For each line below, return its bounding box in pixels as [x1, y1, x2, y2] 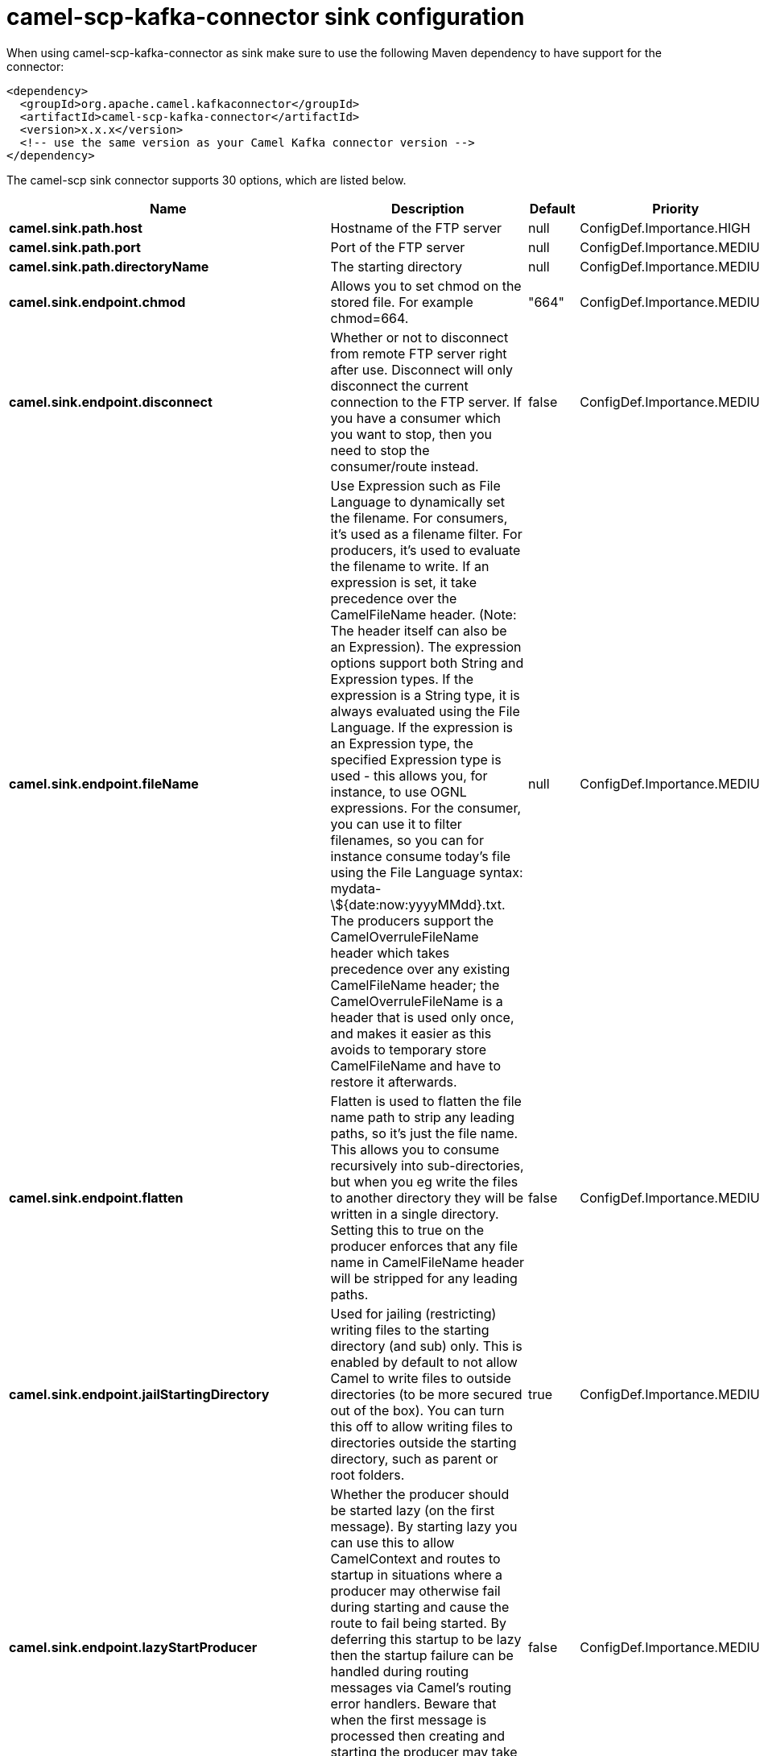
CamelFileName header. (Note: [330, 606, 517, 623]
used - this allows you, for [330, 767, 488, 784]
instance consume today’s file [330, 847, 511, 864]
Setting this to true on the [330, 1221, 485, 1238]
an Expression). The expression [330, 638, 522, 655]
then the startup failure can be [330, 1646, 514, 1663]
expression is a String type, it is [330, 686, 520, 703]
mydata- [330, 880, 382, 897]
